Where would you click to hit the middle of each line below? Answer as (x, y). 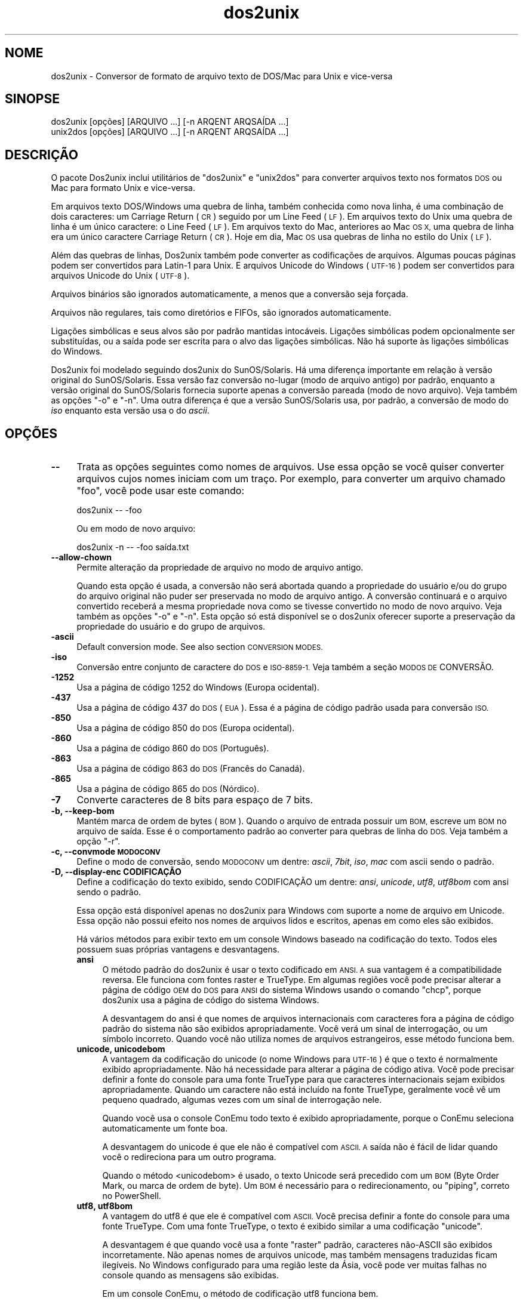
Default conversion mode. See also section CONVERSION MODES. (200, 647)
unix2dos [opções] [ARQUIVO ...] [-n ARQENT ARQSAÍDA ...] (170, 132)
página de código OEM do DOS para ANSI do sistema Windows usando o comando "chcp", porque (292, 990)
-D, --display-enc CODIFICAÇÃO (116, 872)
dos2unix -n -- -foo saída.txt (133, 547)
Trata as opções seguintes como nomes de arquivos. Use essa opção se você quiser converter (290, 467)
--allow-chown (81, 557)
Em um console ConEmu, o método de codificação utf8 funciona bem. (240, 1294)
